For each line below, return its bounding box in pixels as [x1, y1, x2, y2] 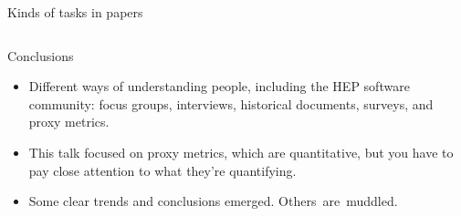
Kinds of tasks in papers [7, 3, 143, 21]
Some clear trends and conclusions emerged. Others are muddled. [28, 191, 398, 211]
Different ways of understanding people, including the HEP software [28, 77, 410, 96]
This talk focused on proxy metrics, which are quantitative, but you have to [28, 142, 454, 161]
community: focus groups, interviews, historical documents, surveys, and [28, 94, 434, 113]
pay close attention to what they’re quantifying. [28, 160, 297, 180]
